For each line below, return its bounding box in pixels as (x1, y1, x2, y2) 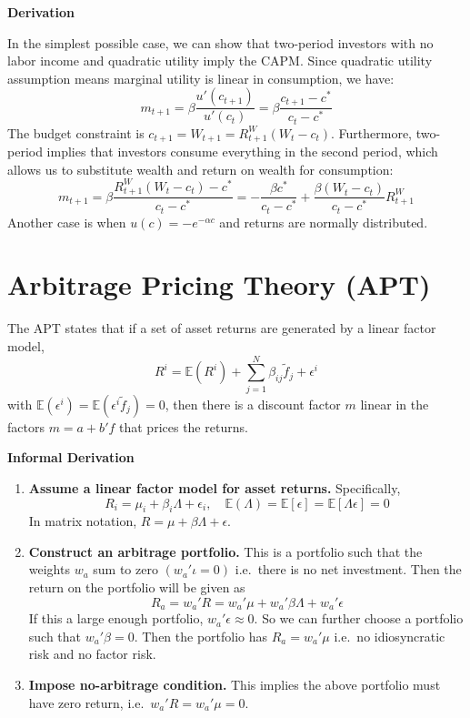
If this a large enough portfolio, (28, 609, 204, 628)
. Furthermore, (331, 123, 413, 142)
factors (7, 417, 45, 436)
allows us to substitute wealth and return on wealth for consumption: (7, 159, 394, 178)
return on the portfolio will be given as (28, 578, 245, 597)
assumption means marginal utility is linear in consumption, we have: (7, 68, 395, 87)
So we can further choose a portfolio (262, 609, 464, 628)
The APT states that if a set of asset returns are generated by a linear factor (7, 319, 436, 338)
